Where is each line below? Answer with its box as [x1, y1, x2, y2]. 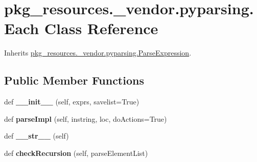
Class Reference [44, 18, 158, 39]
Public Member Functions [4, 72, 144, 88]
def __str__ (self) [4, 130, 69, 141]
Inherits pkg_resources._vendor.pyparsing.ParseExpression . [4, 47, 192, 58]
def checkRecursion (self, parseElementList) [4, 147, 148, 158]
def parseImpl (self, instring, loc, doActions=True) [4, 113, 167, 124]
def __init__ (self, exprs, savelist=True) [4, 96, 139, 107]
